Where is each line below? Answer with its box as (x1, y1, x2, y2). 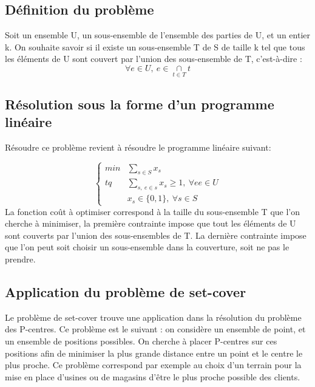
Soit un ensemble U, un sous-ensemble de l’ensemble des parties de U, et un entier (5, 29, 310, 41)
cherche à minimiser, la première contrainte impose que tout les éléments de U (5, 217, 296, 230)
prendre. (5, 252, 36, 265)
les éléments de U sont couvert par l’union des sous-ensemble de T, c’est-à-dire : (5, 52, 302, 65)
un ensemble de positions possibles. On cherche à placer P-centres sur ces (5, 334, 277, 347)
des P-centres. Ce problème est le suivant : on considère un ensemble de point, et (5, 323, 306, 335)
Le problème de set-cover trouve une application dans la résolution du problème (5, 310, 302, 323)
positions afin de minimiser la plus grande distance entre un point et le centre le (5, 346, 303, 359)
